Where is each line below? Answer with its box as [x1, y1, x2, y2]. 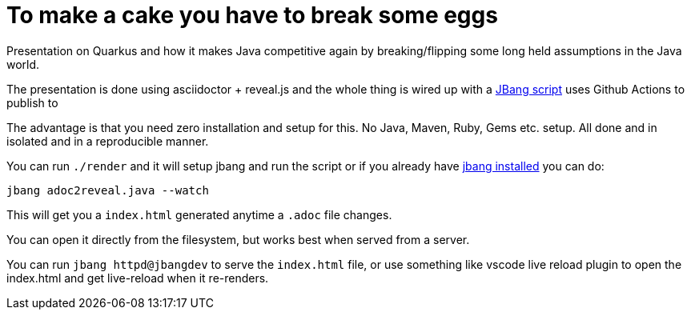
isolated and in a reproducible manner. [6, 134, 209, 148]
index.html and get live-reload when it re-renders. [6, 270, 269, 285]
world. [6, 57, 40, 71]
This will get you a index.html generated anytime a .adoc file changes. [6, 207, 392, 222]
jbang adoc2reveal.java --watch [6, 183, 209, 197]
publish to [6, 95, 58, 110]
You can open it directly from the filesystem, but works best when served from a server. [6, 232, 470, 246]
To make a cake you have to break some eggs [6, 2, 498, 29]
